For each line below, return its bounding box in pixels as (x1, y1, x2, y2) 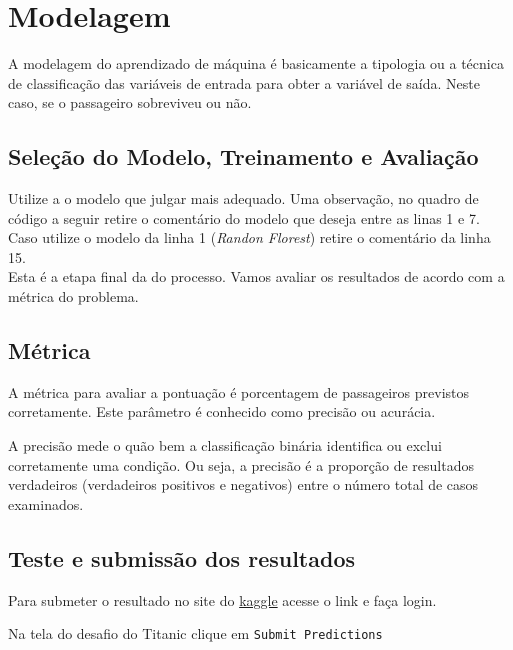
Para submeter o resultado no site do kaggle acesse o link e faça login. (8, 589, 437, 610)
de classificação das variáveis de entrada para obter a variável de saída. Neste (8, 72, 480, 93)
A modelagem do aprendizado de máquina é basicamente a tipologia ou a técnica (8, 53, 504, 74)
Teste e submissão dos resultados (8, 542, 356, 573)
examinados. (8, 493, 84, 514)
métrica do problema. (8, 286, 139, 307)
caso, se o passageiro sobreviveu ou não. (8, 92, 252, 113)
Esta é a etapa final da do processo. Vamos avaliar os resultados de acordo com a (8, 266, 505, 287)
